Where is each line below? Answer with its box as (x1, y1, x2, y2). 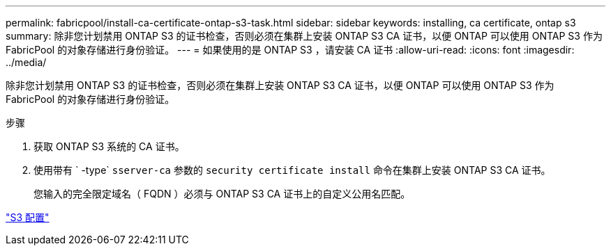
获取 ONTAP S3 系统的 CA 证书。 (33, 140, 185, 152)
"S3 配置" (6, 211, 50, 223)
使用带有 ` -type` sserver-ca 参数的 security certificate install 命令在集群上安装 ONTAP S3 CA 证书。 (33, 164, 551, 176)
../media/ (6, 56, 47, 68)
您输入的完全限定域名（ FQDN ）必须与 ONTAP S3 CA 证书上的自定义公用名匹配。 (33, 188, 411, 200)
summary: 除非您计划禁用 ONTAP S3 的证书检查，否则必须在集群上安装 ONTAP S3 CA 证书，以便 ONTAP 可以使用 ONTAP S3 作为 (6, 30, 603, 42)
